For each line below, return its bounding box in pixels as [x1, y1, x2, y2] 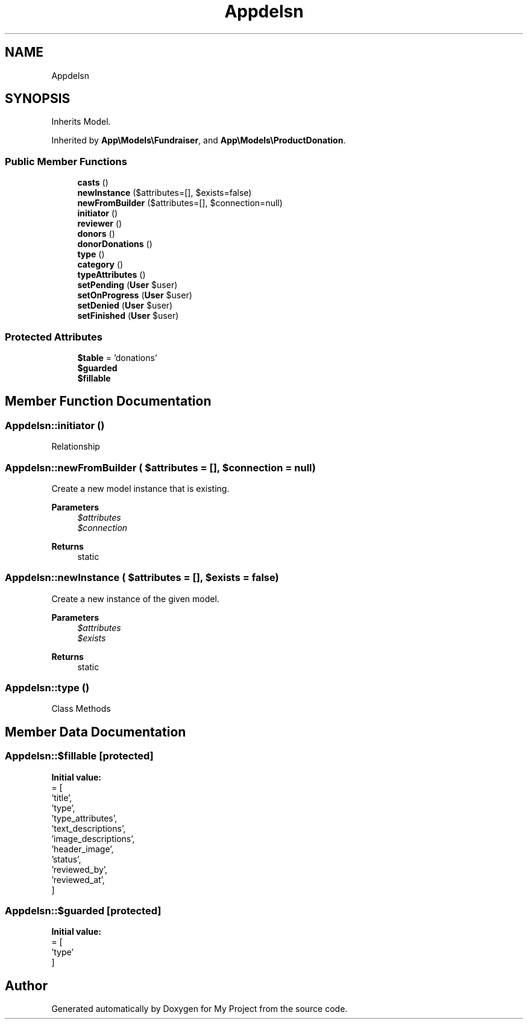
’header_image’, [51, 843, 114, 854]
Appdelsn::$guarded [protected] [5, 905, 162, 917]
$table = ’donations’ [77, 352, 157, 363]
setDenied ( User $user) [77, 300, 173, 311]
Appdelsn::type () [5, 682, 90, 694]
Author [5, 978, 48, 993]
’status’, [51, 853, 81, 864]
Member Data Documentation [5, 724, 186, 740]
